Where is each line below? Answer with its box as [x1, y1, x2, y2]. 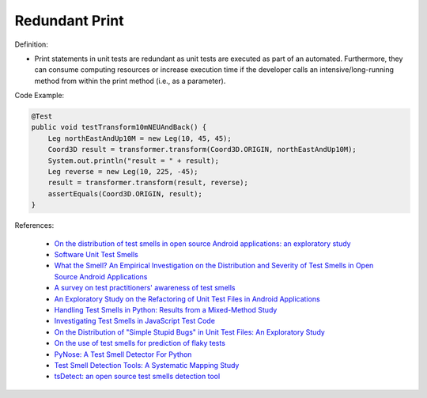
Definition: [14, 40, 49, 49]
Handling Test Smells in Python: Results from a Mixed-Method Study [54, 305, 278, 314]
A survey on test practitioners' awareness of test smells [54, 283, 236, 293]
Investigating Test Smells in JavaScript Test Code [54, 317, 215, 326]
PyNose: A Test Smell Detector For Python [54, 349, 192, 359]
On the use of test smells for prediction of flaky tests [54, 339, 225, 348]
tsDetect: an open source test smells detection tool [54, 372, 221, 381]
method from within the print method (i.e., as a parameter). [34, 76, 226, 85]
